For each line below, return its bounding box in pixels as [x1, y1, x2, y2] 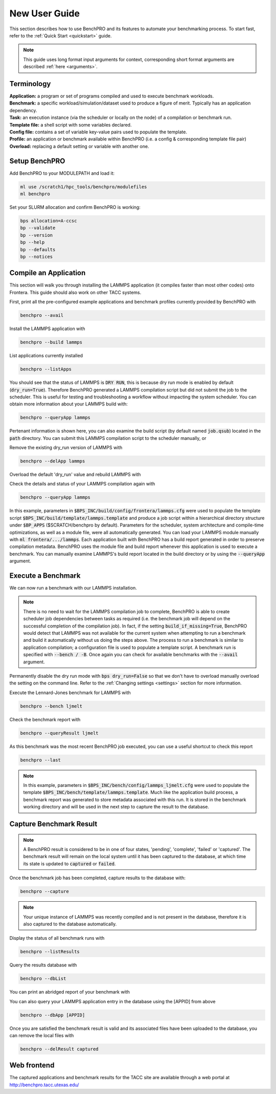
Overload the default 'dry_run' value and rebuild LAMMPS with [9, 472, 141, 478]
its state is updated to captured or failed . [23, 860, 116, 866]
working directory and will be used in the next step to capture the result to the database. [23, 804, 210, 810]
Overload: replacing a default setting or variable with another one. [9, 143, 149, 149]
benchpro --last [20, 757, 61, 763]
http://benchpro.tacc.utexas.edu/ [9, 1082, 79, 1088]
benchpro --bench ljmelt [20, 703, 83, 709]
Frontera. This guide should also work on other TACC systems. [9, 289, 142, 295]
